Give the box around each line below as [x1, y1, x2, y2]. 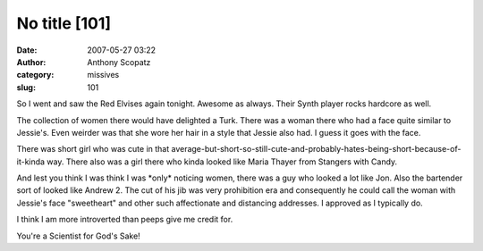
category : [16, 70, 55, 80]
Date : [16, 45, 38, 55]
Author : [16, 56, 47, 67]
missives [87, 70, 120, 80]
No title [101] [16, 13, 112, 33]
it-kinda [16, 156, 45, 167]
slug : [16, 81, 36, 93]
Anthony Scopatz [87, 56, 151, 67]
